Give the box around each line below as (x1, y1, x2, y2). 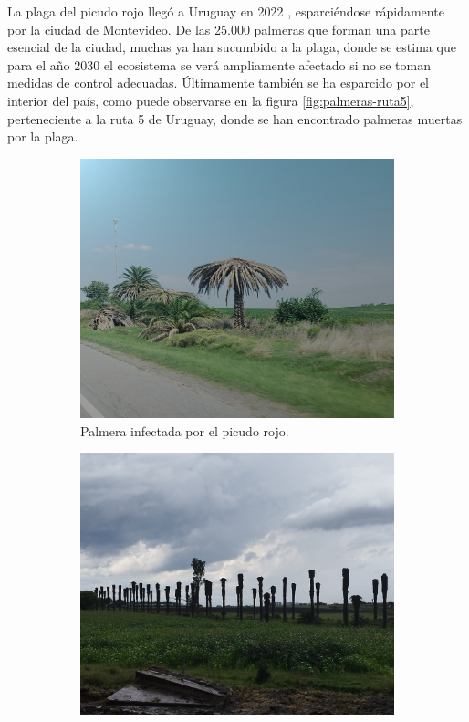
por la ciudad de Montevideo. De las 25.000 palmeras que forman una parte (7, 19, 430, 38)
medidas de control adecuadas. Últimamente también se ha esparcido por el (7, 73, 429, 92)
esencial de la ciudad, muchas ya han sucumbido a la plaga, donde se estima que (7, 37, 456, 57)
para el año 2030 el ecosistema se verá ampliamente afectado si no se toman (7, 55, 431, 74)
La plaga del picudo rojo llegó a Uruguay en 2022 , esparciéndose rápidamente (7, 2, 444, 20)
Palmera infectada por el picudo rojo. (80, 421, 289, 440)
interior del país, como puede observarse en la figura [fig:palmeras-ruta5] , (7, 90, 414, 110)
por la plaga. (7, 127, 78, 146)
